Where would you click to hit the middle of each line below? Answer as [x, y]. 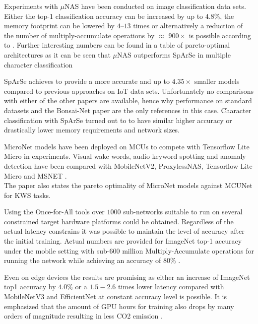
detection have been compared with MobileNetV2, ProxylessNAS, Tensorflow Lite [128, 165]
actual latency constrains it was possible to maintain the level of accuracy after [124, 231]
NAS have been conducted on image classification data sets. [155, 6]
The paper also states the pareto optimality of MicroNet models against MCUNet [128, 185]
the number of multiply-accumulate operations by [79, 35]
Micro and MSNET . [35, 175]
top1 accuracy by [30, 287]
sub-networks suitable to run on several [183, 212]
